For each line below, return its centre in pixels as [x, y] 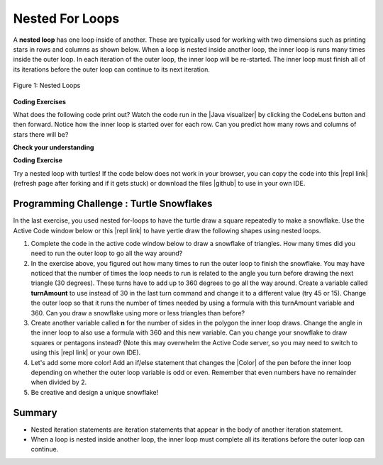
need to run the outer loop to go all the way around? [107, 253]
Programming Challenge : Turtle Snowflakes [113, 204]
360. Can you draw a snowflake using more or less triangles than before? [138, 313]
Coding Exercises [40, 101]
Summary [35, 412]
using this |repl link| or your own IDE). [86, 353]
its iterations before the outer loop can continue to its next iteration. [112, 69]
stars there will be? [41, 134]
